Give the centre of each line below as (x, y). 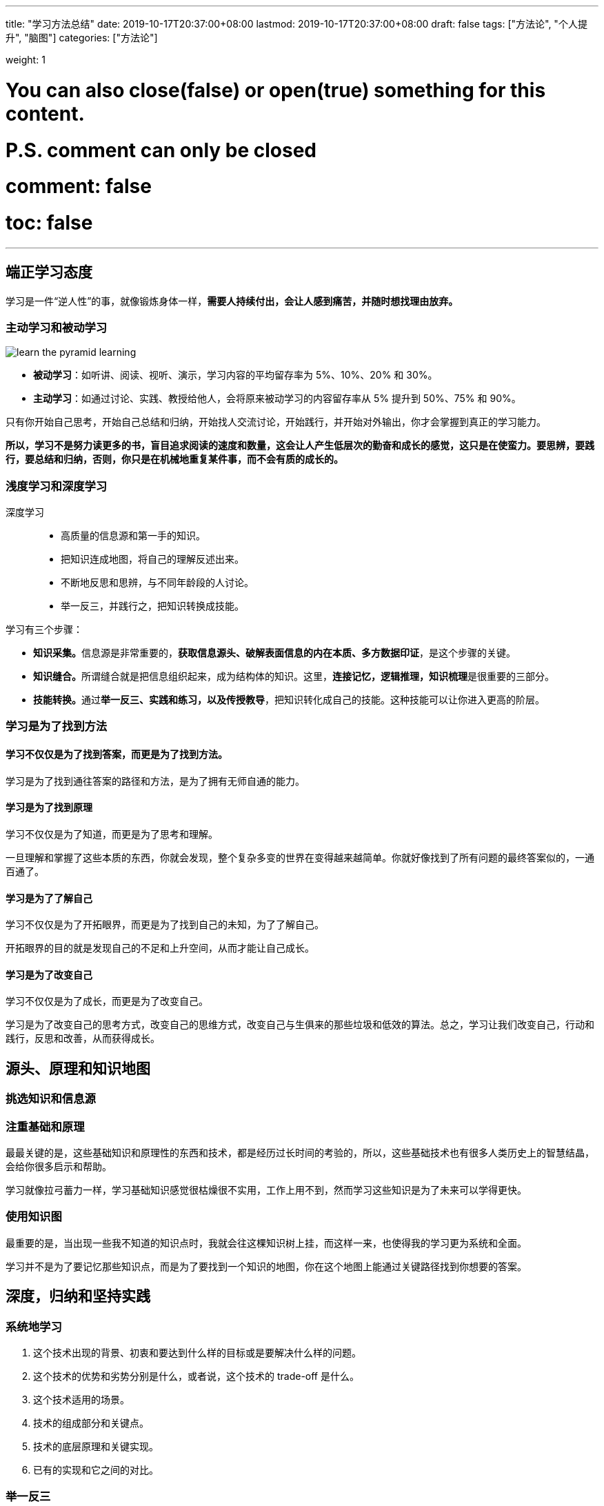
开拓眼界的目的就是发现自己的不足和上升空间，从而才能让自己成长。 (160, 948)
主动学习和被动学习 (57, 327)
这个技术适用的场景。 (81, 1399)
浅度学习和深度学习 (57, 486)
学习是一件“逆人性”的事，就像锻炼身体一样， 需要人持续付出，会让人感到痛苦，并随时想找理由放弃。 (232, 301)
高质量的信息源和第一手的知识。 (133, 536)
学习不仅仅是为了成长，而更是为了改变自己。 (107, 1001)
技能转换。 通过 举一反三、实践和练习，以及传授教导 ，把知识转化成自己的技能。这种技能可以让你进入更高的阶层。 (289, 700)
